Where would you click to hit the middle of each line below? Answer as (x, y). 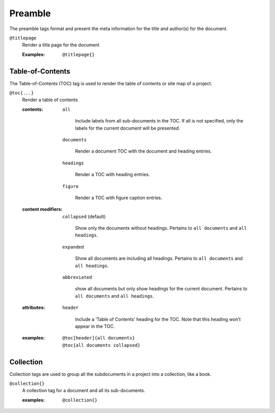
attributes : (34, 308)
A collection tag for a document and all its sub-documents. (84, 391)
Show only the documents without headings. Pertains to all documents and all (161, 228)
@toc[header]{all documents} (99, 338)
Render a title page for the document (61, 45)
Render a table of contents (50, 100)
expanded (73, 247)
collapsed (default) (84, 216)
